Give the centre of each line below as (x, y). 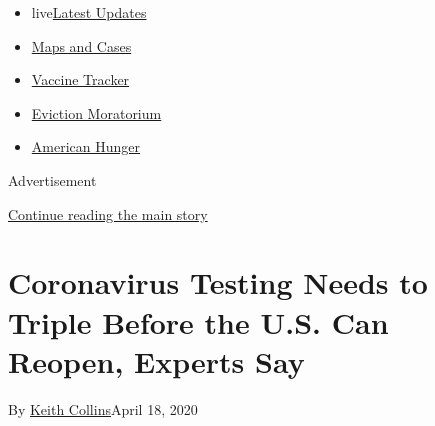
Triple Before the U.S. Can (198, 321)
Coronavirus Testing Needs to (218, 282)
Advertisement (52, 179)
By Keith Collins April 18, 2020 (103, 408)
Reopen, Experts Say (156, 360)
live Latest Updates (89, 12)
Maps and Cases (81, 45)
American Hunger (85, 146)
